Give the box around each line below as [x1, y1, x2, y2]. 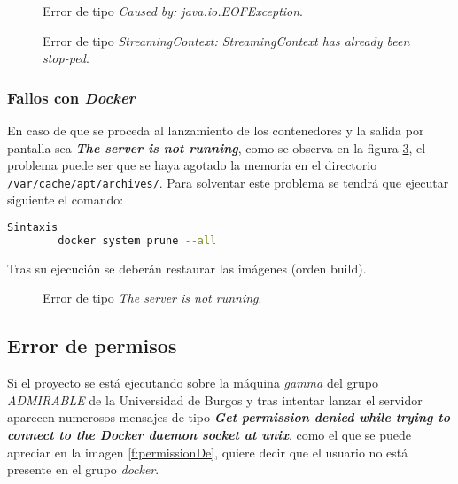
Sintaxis [7, 221, 58, 234]
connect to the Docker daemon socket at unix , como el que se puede [7, 425, 411, 443]
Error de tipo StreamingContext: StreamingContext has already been [43, 31, 410, 50]
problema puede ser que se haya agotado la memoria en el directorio [7, 156, 377, 174]
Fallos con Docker [7, 86, 136, 108]
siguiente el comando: [7, 190, 124, 209]
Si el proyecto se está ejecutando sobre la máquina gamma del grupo [7, 373, 378, 392]
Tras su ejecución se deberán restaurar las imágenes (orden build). [7, 258, 367, 277]
